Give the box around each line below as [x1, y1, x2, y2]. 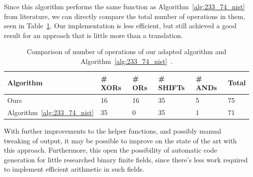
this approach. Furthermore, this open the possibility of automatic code [4, 145, 217, 155]
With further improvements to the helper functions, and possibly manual [4, 125, 221, 136]
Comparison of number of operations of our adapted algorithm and [27, 46, 226, 57]
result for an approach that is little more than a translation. [4, 30, 183, 40]
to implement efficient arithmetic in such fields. [4, 164, 145, 174]
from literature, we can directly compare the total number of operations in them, [4, 11, 245, 21]
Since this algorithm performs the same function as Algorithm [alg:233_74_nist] [4, 1, 245, 11]
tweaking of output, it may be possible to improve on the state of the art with [4, 135, 237, 145]
